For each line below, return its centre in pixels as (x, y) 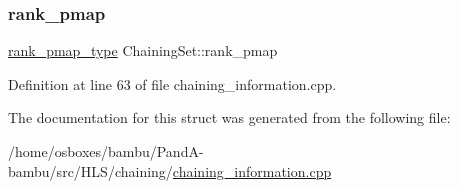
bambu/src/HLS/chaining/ (90, 170)
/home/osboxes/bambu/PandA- (106, 151)
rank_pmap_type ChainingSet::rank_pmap (143, 50)
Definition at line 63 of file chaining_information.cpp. (172, 83)
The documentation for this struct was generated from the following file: (229, 117)
